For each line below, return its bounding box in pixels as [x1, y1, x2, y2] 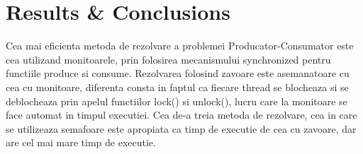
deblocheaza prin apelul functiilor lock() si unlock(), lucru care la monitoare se [6, 93, 347, 108]
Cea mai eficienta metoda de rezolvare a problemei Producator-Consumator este [6, 38, 354, 53]
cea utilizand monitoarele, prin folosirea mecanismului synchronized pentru [6, 52, 331, 66]
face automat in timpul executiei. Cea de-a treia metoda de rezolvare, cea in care [6, 107, 357, 122]
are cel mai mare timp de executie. [6, 135, 156, 150]
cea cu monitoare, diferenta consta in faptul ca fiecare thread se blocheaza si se [6, 79, 349, 94]
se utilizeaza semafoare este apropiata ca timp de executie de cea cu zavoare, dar [6, 121, 357, 136]
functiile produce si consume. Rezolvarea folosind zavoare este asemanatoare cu [6, 66, 350, 81]
